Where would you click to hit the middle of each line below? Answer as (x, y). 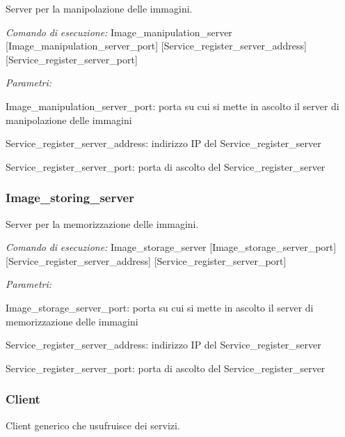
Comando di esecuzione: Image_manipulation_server (119, 32)
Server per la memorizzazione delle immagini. (102, 223)
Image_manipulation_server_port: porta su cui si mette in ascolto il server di (172, 106)
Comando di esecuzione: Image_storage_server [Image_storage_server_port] (171, 247)
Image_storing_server (70, 198)
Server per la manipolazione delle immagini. (99, 8)
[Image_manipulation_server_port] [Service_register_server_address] (156, 46)
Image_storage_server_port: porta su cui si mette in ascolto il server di (160, 307)
